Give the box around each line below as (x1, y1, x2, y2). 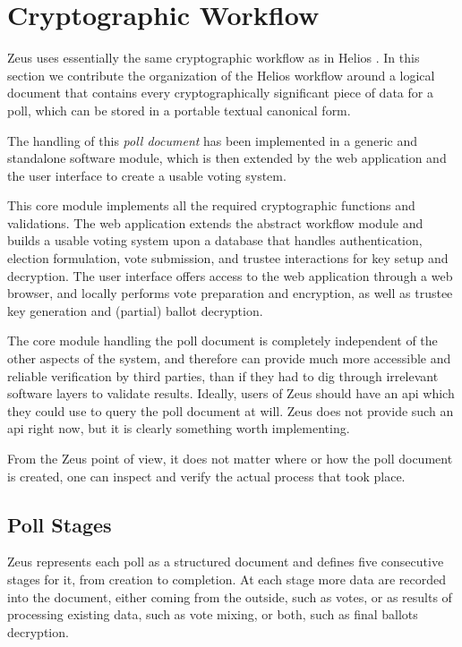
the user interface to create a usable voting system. (7, 166, 287, 184)
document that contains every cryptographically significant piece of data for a (7, 83, 433, 102)
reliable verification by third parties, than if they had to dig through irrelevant (7, 366, 439, 385)
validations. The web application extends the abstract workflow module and (7, 213, 423, 232)
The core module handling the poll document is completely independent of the (7, 331, 438, 350)
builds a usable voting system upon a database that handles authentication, (7, 231, 423, 250)
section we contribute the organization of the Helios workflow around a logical (7, 65, 435, 84)
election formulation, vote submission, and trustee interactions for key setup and (7, 249, 449, 268)
